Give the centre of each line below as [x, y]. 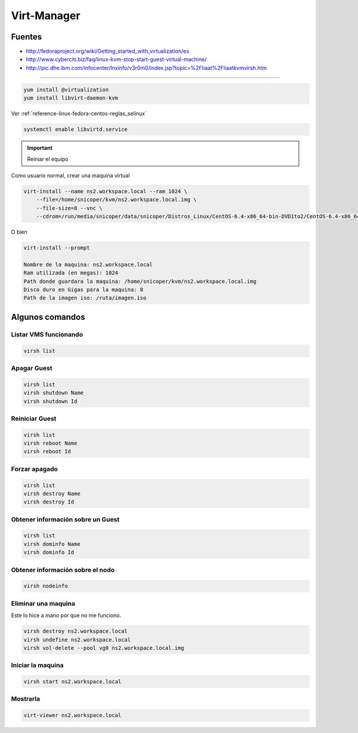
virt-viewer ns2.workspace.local [72, 715]
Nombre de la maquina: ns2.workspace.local [88, 264]
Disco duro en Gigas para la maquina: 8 [83, 290]
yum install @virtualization [66, 89]
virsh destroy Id [49, 502]
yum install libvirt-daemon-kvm [71, 98]
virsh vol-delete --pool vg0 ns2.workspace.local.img [104, 648]
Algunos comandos [48, 317]
